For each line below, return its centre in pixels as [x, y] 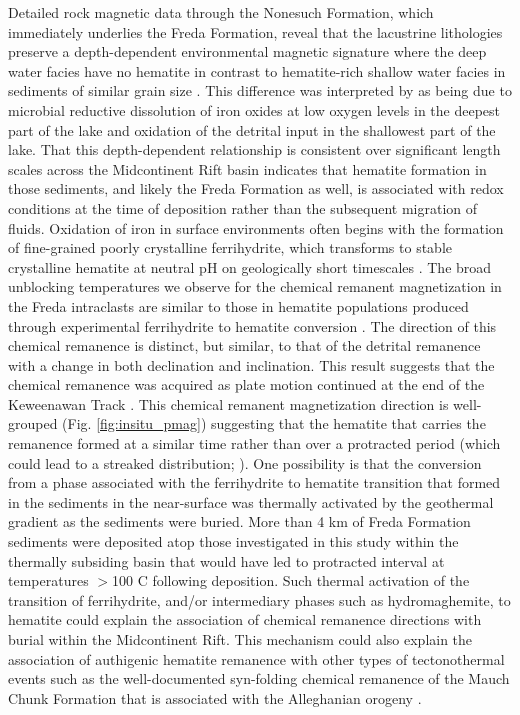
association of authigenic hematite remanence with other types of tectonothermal [256, 658]
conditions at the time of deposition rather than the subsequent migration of [243, 207]
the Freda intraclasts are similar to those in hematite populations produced [238, 305]
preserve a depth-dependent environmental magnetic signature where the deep [247, 51]
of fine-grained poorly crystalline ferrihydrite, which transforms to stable [230, 247]
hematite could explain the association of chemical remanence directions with [245, 619]
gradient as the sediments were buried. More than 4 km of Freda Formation [239, 521]
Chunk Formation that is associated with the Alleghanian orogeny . [215, 697]
